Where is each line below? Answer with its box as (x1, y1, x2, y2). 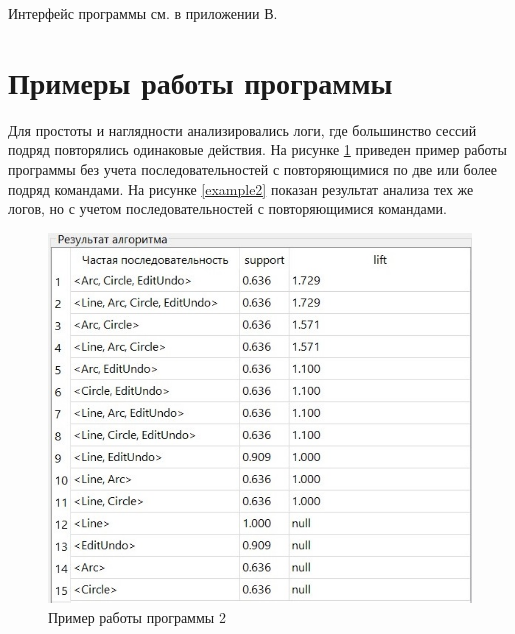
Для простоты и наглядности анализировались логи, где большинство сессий (8, 119, 477, 140)
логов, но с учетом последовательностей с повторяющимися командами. (8, 198, 448, 219)
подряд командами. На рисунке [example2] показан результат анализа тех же (8, 178, 474, 199)
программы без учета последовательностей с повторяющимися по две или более (8, 158, 497, 179)
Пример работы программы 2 (48, 606, 226, 627)
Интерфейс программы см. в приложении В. (8, 3, 278, 23)
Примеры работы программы (8, 61, 393, 102)
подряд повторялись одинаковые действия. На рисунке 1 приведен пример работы (8, 139, 507, 160)
